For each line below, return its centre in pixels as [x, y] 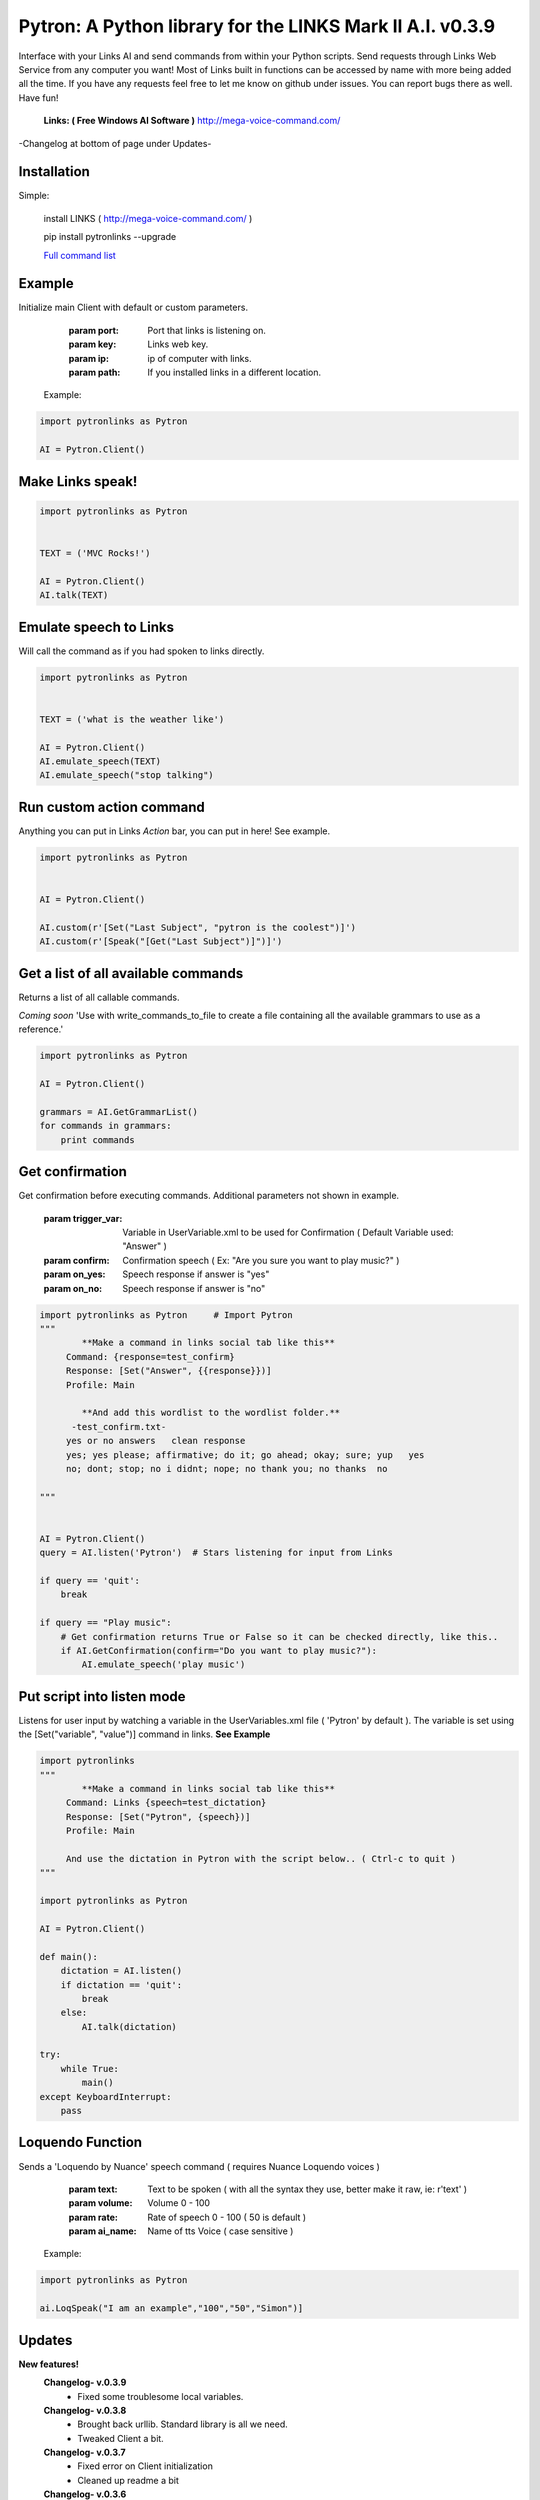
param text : [93, 2189]
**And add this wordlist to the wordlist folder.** [211, 1413]
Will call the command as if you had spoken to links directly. [141, 651]
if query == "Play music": [105, 1623]
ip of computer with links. [199, 358]
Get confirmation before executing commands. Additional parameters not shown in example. [209, 1196]
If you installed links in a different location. [234, 372]
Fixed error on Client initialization [145, 2466]
